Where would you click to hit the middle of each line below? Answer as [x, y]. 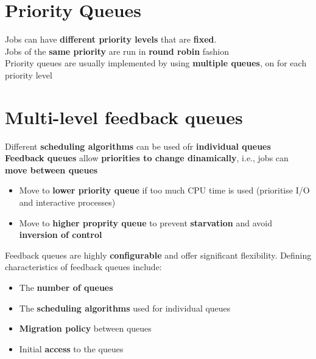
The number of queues [66, 287]
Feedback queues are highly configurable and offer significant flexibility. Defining [158, 255]
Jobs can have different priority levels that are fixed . [111, 39]
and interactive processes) [67, 202]
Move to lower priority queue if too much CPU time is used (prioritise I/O [164, 190]
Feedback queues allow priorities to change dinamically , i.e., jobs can [147, 158]
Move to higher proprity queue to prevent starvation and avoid [146, 222]
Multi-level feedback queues [124, 117]
